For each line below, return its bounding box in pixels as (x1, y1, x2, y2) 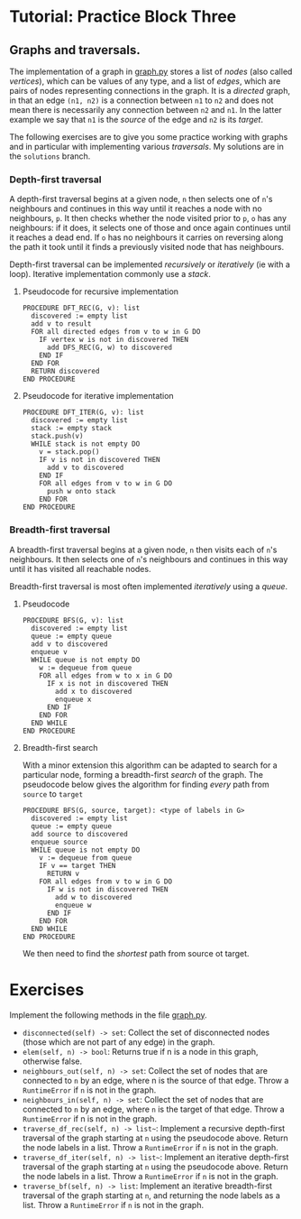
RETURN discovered (31, 367, 100, 376)
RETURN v (46, 869, 80, 878)
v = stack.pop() (39, 448, 100, 457)
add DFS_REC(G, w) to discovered (46, 343, 173, 353)
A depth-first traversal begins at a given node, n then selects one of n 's (9, 194, 273, 205)
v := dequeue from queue (39, 853, 132, 863)
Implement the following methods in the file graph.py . (9, 1009, 207, 1020)
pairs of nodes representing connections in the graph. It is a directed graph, (9, 86, 291, 96)
